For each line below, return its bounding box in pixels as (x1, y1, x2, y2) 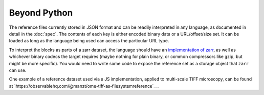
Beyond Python (9, 7, 73, 18)
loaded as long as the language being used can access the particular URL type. (9, 38, 169, 44)
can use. (9, 67, 27, 73)
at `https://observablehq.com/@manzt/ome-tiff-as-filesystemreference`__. (9, 83, 159, 89)
